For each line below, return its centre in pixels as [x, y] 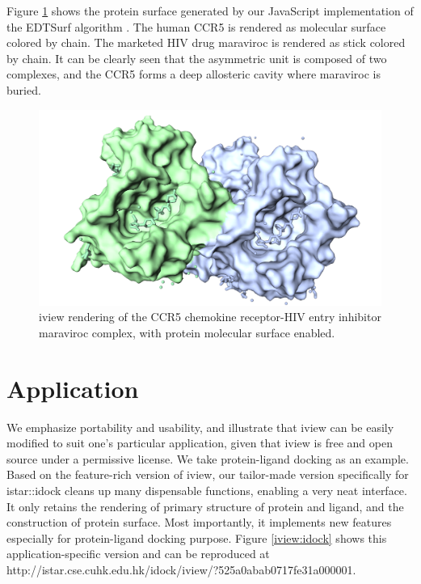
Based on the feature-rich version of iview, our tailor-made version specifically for [208, 474]
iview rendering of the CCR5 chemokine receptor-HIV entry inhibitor [210, 317]
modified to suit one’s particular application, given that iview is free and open [200, 443]
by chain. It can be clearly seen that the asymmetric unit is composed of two [197, 58]
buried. [24, 89]
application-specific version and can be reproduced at [138, 554]
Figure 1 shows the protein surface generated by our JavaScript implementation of [210, 11]
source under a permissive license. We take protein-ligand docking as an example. [208, 458]
